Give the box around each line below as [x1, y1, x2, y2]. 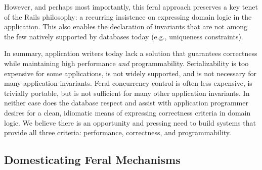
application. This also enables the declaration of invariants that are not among [4, 21, 248, 32]
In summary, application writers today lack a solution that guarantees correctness [4, 48, 257, 59]
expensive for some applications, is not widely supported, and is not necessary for [4, 68, 256, 78]
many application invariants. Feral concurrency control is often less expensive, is [4, 78, 252, 88]
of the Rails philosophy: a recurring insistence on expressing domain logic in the [4, 11, 252, 22]
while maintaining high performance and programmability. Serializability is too [4, 58, 249, 68]
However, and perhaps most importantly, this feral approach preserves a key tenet [4, 2, 258, 12]
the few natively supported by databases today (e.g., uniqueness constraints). [4, 31, 243, 41]
